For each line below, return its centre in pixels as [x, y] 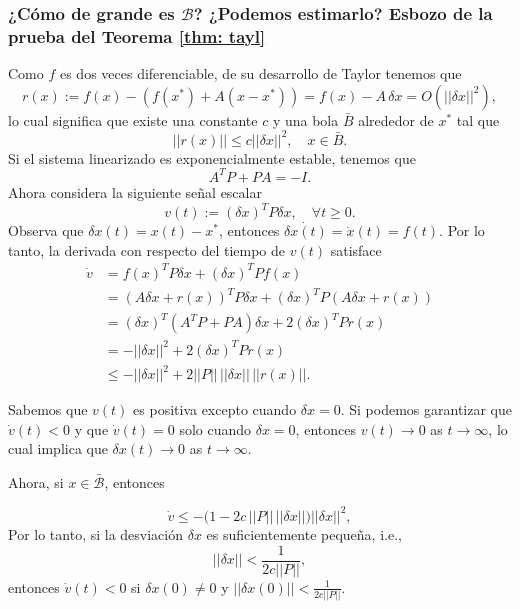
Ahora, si [36, 481]
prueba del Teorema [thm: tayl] [137, 35]
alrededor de [396, 119]
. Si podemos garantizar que [426, 409]
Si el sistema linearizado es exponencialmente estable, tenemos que [212, 157]
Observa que [46, 230]
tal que [478, 119]
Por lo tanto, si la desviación [95, 533]
